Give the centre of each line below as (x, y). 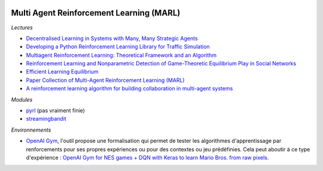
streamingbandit (46, 119)
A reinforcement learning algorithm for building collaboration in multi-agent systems (129, 88)
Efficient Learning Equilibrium (62, 72)
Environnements (31, 130)
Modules (22, 99)
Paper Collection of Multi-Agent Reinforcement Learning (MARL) (105, 80)
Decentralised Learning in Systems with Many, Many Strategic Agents (112, 38)
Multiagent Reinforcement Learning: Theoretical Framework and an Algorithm (121, 55)
